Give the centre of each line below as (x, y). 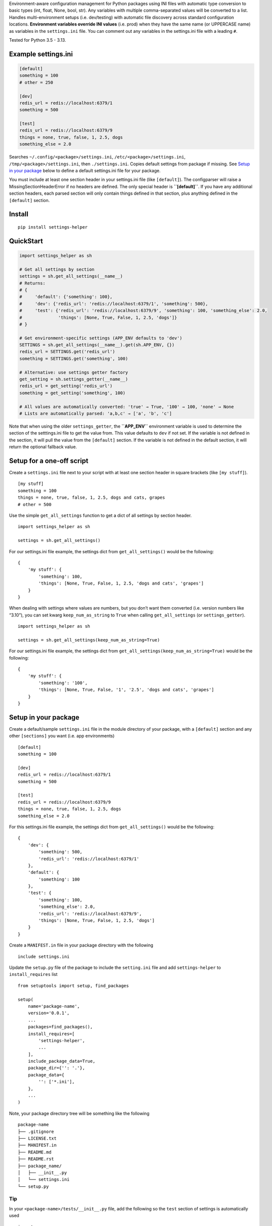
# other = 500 (35, 504)
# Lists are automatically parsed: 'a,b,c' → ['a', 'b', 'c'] (96, 413)
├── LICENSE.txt (37, 1138)
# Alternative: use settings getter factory (74, 372)
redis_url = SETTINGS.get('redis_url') (67, 352)
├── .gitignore (36, 1131)
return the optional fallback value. (43, 447)
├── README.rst (36, 1159)
